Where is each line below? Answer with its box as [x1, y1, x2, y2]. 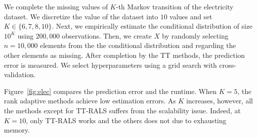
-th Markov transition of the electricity [116, 1, 234, 11]
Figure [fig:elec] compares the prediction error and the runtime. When [4, 86, 217, 96]
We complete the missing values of [4, 1, 108, 11]
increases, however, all [186, 95, 253, 106]
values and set [170, 11, 213, 21]
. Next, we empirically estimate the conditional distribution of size [51, 21, 253, 31]
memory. [4, 125, 30, 135]
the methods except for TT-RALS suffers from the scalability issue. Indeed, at [4, 105, 241, 115]
